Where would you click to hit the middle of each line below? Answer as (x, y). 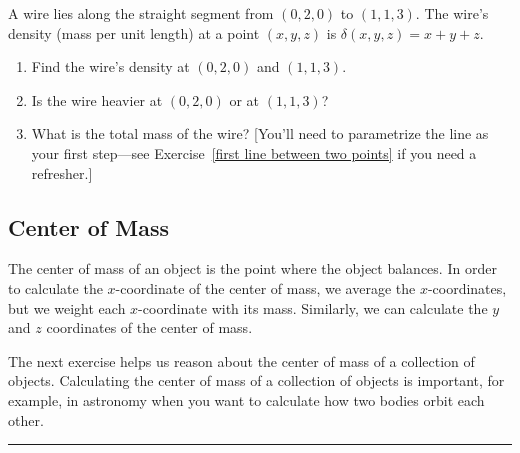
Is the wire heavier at (97, 99)
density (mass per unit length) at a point (134, 32)
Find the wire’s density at (110, 66)
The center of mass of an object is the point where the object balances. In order (252, 268)
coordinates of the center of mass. (149, 327)
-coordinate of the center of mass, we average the (265, 287)
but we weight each (67, 307)
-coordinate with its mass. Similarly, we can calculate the (313, 307)
